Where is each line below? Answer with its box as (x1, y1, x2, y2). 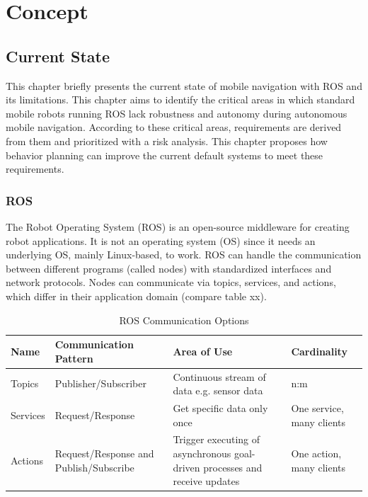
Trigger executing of (173, 432, 260, 447)
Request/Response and (54, 446, 154, 461)
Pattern (54, 350, 93, 365)
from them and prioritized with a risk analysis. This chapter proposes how (6, 133, 328, 148)
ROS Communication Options (119, 312, 249, 327)
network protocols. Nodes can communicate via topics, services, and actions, (6, 275, 336, 290)
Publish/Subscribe (54, 459, 134, 474)
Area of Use (173, 343, 233, 358)
